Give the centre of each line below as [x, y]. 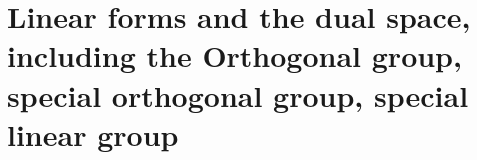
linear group [93, 133]
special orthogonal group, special [238, 94]
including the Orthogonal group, [234, 55]
